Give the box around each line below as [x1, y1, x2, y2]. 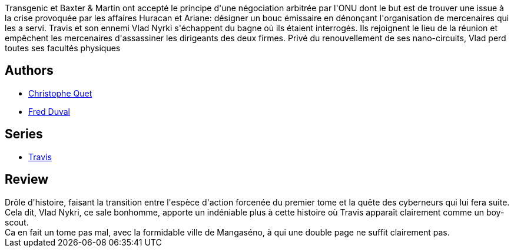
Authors [5, 63, 54, 78]
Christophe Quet [28, 88, 92, 98]
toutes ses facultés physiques [5, 43, 121, 53]
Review [5, 172, 49, 187]
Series [5, 127, 43, 142]
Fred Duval [28, 106, 70, 117]
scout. [5, 217, 29, 227]
